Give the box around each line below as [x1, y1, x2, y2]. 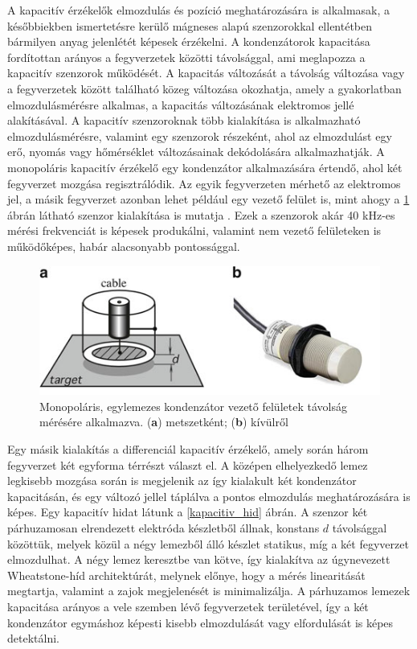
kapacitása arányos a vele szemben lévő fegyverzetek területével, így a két [7, 598, 369, 614]
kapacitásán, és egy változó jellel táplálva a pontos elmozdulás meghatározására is [7, 487, 411, 504]
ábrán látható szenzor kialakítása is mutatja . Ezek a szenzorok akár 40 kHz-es [7, 206, 395, 223]
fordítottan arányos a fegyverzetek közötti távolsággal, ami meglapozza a [7, 48, 366, 65]
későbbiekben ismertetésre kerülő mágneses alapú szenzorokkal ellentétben [7, 17, 373, 34]
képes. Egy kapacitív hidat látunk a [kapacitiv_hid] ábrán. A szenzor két [7, 503, 368, 520]
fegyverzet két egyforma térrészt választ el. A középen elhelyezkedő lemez [7, 456, 368, 473]
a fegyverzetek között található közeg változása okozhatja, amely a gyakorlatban [7, 80, 402, 97]
